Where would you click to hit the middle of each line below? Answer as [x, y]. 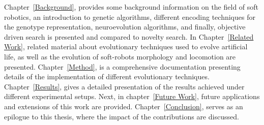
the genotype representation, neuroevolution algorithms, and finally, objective [125, 27]
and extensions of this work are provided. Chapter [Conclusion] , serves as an [124, 106]
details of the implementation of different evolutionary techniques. [107, 76]
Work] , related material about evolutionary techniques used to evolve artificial [126, 46]
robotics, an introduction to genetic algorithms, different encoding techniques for [130, 17]
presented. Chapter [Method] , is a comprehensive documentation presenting [122, 66]
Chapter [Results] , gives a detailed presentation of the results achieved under [124, 86]
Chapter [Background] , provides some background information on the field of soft [131, 7]
